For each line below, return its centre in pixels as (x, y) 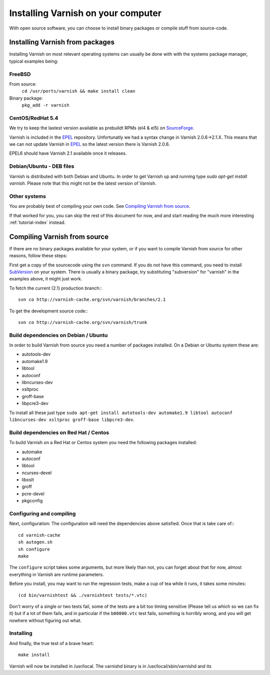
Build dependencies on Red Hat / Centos (59, 432)
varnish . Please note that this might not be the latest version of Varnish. (83, 183)
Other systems (27, 196)
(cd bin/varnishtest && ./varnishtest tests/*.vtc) (83, 595)
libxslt (28, 480)
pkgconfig (32, 501)
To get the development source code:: (48, 311)
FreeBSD (20, 74)
